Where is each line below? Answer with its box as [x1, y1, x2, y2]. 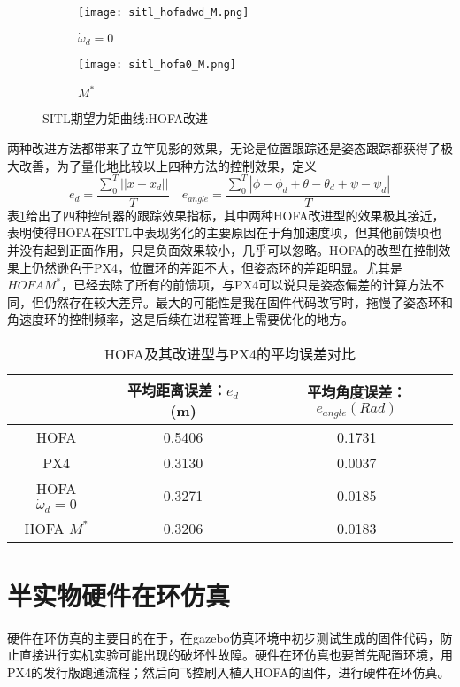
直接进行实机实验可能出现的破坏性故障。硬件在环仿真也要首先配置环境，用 [19, 645, 453, 664]
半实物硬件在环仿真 [7, 576, 231, 613]
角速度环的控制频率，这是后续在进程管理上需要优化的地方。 [7, 310, 354, 328]
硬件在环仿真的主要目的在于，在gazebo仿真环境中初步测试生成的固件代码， [7, 628, 441, 646]
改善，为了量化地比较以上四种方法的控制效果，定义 [19, 156, 317, 174]
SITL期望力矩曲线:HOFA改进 [42, 109, 209, 127]
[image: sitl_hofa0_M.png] [78, 58, 236, 72]
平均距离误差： [126, 379, 226, 400]
